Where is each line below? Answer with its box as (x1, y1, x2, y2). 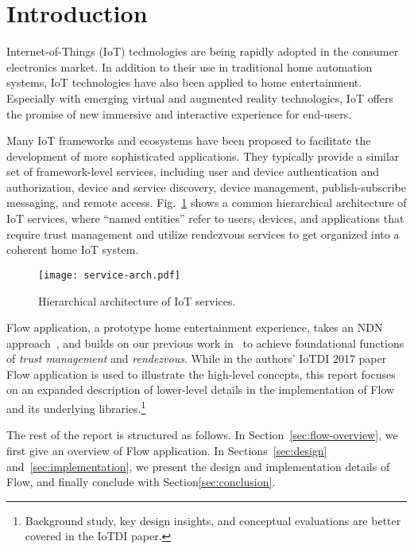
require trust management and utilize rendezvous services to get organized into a (6, 225, 400, 242)
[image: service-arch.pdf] (38, 269, 180, 281)
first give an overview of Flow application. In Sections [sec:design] (6, 442, 327, 458)
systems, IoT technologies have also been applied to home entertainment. (6, 74, 362, 91)
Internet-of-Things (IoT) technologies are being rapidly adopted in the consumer (6, 43, 399, 60)
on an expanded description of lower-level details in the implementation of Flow (6, 381, 395, 398)
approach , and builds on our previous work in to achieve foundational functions (6, 334, 404, 351)
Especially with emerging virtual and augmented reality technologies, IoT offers (6, 89, 394, 106)
